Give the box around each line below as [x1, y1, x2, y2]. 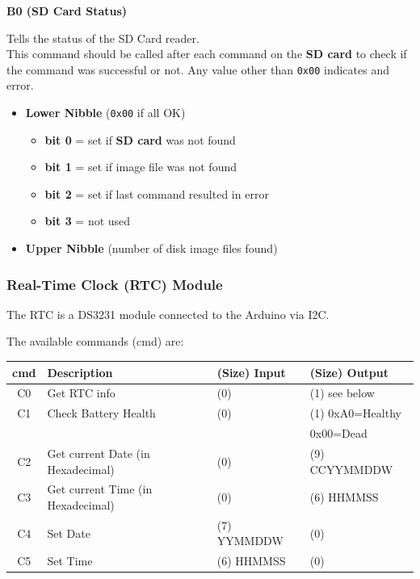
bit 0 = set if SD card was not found [44, 131, 236, 148]
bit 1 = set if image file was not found [44, 158, 237, 175]
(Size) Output [309, 363, 389, 380]
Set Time [47, 552, 93, 569]
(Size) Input [216, 363, 286, 380]
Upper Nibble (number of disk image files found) [25, 240, 278, 257]
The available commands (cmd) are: [6, 333, 184, 350]
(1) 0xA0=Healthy [309, 405, 401, 422]
